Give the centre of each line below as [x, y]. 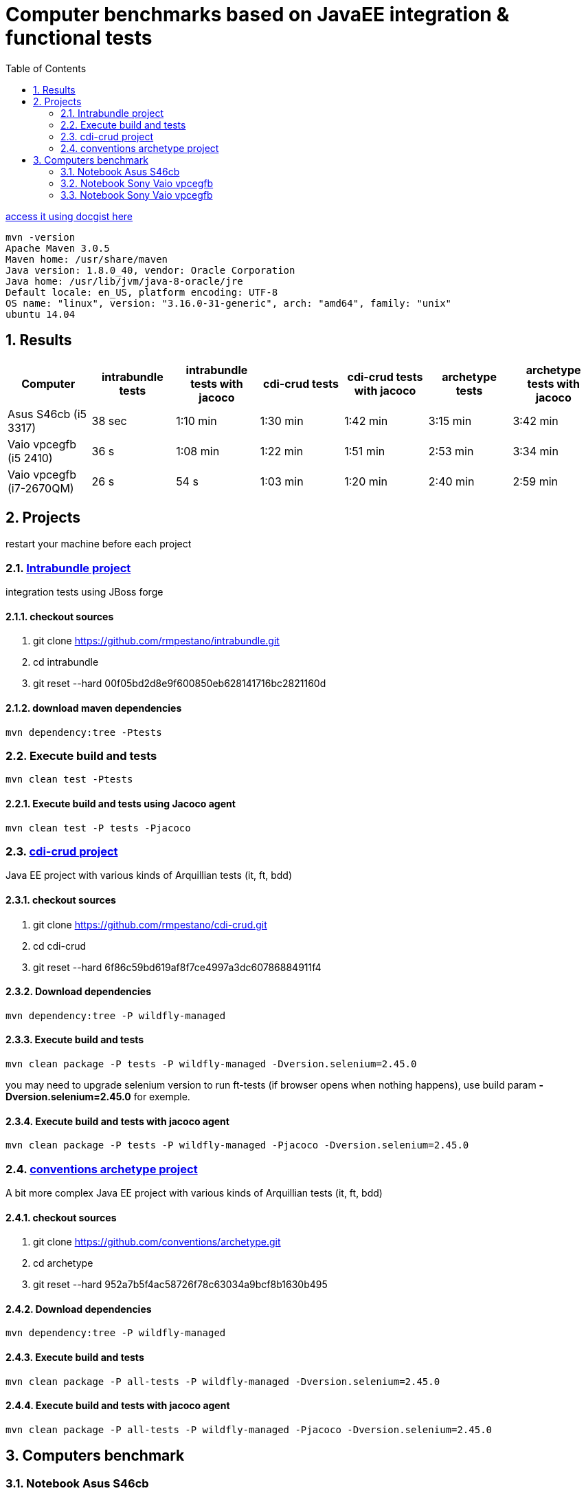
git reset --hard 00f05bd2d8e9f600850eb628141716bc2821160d [180, 684]
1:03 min [282, 481]
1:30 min [282, 421]
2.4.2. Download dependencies [79, 1309]
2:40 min [451, 481]
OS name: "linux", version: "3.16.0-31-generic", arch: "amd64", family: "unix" [229, 303]
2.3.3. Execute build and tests [75, 1040]
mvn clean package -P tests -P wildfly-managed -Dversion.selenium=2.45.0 [211, 1064]
